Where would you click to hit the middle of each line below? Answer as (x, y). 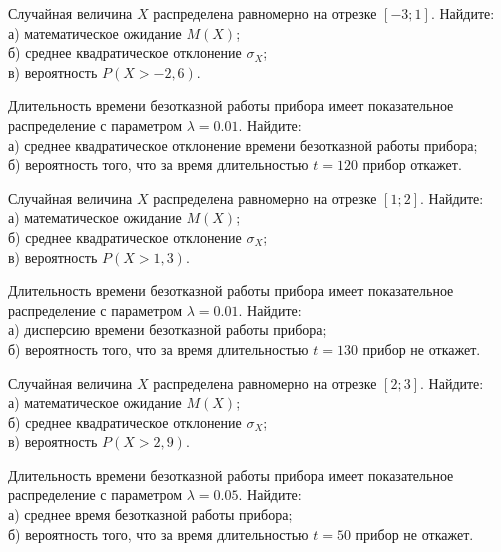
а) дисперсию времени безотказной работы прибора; (167, 329)
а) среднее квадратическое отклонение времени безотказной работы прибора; (243, 144)
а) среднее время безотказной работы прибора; (150, 514)
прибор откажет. (412, 164)
